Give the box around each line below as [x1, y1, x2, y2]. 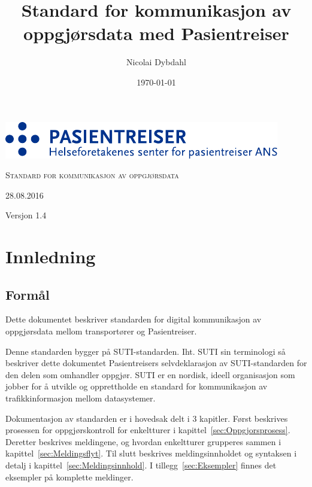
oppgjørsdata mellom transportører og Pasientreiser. [5, 325, 197, 337]
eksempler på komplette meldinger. [5, 470, 134, 483]
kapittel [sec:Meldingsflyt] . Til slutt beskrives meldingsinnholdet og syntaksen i [5, 447, 297, 459]
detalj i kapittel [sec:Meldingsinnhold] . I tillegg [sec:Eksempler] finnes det [5, 458, 277, 471]
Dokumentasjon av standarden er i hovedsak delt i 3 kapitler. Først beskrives [5, 412, 288, 424]
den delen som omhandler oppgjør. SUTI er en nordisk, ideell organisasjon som [5, 368, 295, 381]
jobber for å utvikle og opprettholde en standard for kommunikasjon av [5, 380, 268, 392]
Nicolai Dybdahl [126, 56, 186, 68]
